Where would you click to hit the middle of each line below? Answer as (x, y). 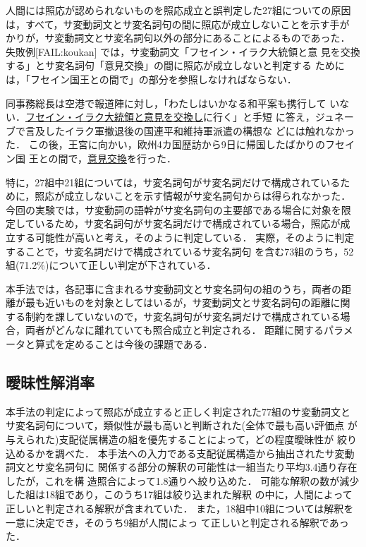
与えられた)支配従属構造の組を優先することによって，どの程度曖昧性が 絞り (182, 439)
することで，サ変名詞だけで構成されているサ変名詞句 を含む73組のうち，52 (180, 251)
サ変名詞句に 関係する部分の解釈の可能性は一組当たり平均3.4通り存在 (196, 467)
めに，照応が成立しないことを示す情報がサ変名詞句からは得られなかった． (178, 196)
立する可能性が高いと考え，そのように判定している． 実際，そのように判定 (180, 237)
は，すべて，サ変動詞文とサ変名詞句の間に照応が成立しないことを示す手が (178, 24)
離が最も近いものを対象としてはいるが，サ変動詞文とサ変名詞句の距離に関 (178, 302)
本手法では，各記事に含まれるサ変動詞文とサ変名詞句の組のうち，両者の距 (178, 288)
